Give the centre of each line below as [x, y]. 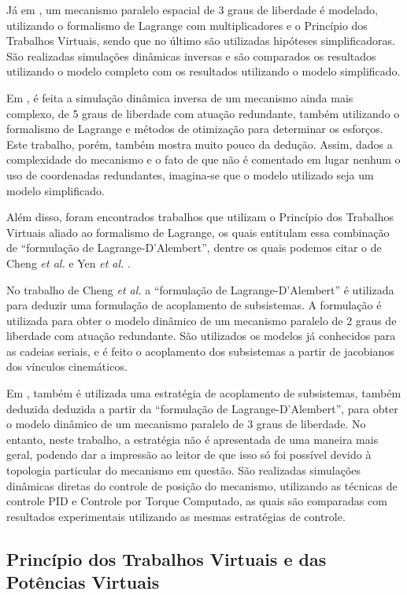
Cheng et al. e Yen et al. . [68, 262]
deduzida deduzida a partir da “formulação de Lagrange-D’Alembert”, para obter [202, 408]
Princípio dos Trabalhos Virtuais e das [166, 558]
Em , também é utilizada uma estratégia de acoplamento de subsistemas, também [204, 393]
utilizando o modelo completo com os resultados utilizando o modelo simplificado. [203, 71]
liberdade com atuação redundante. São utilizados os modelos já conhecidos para [201, 336]
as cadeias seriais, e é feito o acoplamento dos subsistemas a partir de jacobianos [200, 351]
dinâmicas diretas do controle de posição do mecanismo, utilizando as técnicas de [202, 485]
